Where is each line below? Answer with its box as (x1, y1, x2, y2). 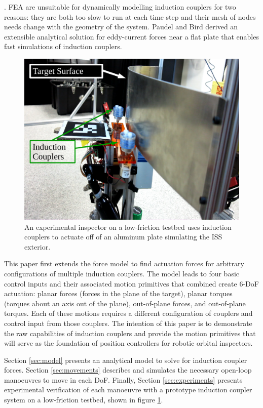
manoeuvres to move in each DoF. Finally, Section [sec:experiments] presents (4, 374, 243, 385)
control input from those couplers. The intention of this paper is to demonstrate (4, 317, 252, 328)
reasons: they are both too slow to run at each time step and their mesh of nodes (4, 11, 256, 22)
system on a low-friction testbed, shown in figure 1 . (4, 394, 163, 405)
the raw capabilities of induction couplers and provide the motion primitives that (4, 328, 256, 338)
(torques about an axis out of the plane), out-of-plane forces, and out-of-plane (4, 298, 246, 308)
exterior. (24, 241, 51, 252)
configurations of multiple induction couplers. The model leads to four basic (4, 268, 240, 278)
